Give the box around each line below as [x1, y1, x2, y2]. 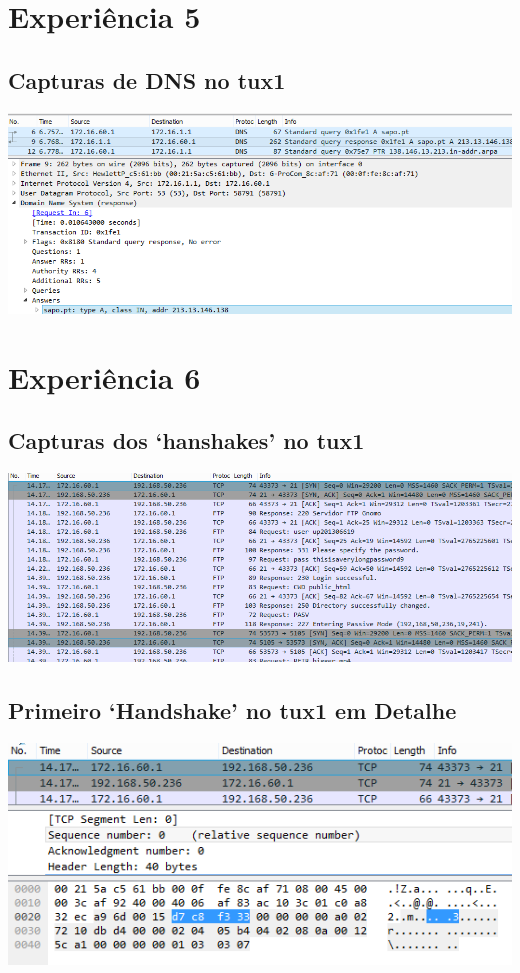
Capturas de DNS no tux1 [8, 64, 286, 95]
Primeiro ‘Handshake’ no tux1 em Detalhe [8, 695, 457, 726]
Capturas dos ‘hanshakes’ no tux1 [8, 425, 365, 456]
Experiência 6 [8, 356, 201, 397]
